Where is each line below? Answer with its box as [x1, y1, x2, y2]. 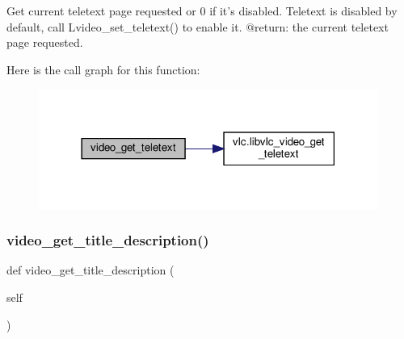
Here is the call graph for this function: [6, 61, 200, 77]
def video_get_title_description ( [6, 262, 175, 278]
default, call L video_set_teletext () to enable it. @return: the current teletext [6, 18, 389, 35]
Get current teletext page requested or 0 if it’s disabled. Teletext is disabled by [6, 2, 398, 19]
